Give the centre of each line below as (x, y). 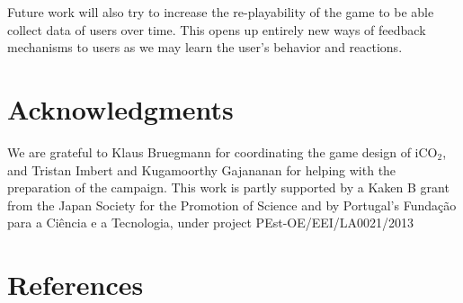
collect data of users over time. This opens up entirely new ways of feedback (217, 29)
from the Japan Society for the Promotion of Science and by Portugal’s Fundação (232, 205)
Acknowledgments (120, 108)
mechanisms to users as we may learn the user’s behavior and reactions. (205, 47)
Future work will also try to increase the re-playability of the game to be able (221, 12)
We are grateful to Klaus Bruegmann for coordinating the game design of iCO (223, 151)
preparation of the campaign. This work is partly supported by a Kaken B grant (228, 187)
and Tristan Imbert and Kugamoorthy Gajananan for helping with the (202, 169)
